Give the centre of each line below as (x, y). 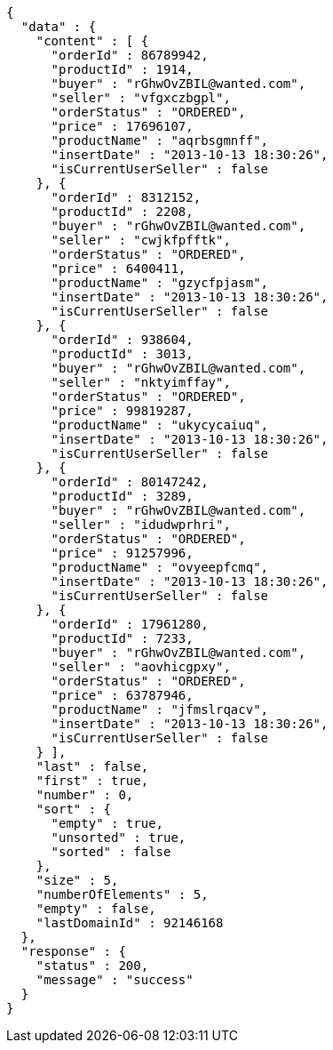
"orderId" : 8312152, (126, 197)
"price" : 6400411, (119, 269)
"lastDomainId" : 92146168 (130, 923)
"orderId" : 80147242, (130, 482)
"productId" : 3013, (122, 354)
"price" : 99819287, (122, 411)
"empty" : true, (107, 823)
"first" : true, (92, 781)
